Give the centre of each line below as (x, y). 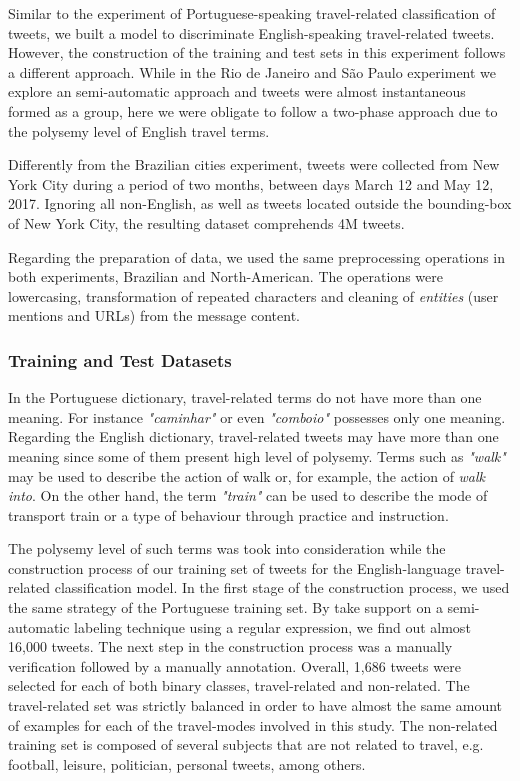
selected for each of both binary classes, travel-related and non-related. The (239, 685)
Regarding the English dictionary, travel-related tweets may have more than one (253, 436)
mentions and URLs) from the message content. (154, 315)
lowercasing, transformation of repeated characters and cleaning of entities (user (253, 295)
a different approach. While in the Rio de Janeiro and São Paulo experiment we (252, 71)
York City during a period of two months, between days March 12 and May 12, (251, 183)
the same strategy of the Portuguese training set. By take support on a (225, 607)
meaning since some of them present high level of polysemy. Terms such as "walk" (257, 455)
